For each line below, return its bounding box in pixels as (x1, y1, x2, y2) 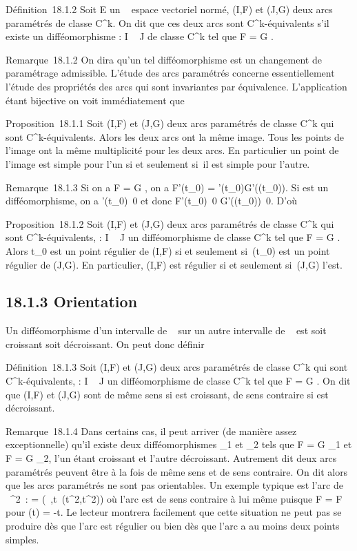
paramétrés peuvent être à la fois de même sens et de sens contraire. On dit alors (6, 464, 348, 478)
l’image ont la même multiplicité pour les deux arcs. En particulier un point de (6, 143, 339, 157)
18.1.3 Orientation (6, 291, 138, 312)
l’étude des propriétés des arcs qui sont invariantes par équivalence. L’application (6, 79, 347, 93)
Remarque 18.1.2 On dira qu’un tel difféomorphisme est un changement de (6, 52, 322, 66)
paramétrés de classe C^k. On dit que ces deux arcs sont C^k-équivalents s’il (6, 15, 329, 30)
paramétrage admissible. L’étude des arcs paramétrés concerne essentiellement (6, 66, 335, 80)
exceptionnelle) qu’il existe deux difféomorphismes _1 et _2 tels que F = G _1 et (6, 437, 352, 452)
